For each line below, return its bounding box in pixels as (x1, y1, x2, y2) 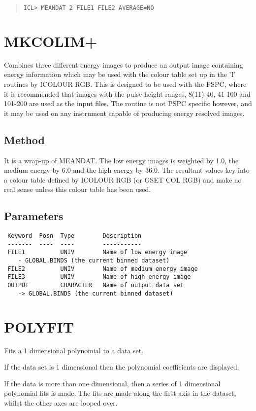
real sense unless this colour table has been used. (4, 184, 151, 194)
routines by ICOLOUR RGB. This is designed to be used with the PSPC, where (4, 78, 247, 89)
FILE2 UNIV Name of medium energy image (7, 265, 198, 272)
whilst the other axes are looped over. (4, 397, 118, 408)
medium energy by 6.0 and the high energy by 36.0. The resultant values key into (4, 165, 250, 175)
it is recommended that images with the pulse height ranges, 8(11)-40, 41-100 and (4, 88, 251, 99)
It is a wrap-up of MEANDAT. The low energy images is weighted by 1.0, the (4, 155, 239, 165)
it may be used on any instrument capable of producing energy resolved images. (4, 108, 245, 118)
